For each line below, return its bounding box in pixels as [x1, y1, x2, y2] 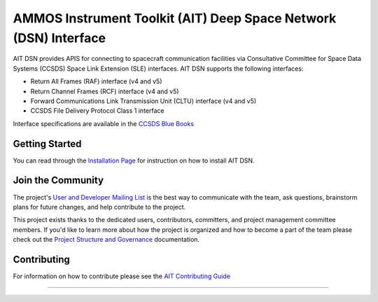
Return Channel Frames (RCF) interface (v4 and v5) [30, 87, 179, 95]
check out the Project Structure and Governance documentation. [13, 235, 199, 244]
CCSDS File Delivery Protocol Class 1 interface [30, 107, 164, 115]
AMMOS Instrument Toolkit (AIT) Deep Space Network [13, 11, 337, 26]
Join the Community [13, 174, 104, 186]
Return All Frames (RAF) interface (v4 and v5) [30, 77, 162, 85]
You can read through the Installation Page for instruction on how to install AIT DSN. [13, 156, 255, 165]
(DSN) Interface [13, 30, 106, 46]
